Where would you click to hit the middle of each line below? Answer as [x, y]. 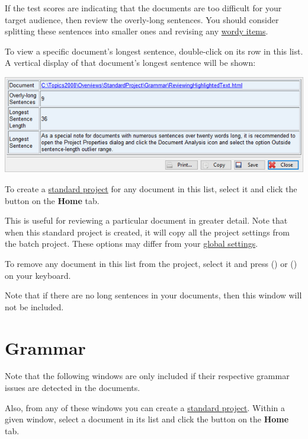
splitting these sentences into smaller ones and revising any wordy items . [137, 31]
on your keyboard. [38, 275]
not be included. [34, 306]
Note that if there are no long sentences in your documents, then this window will [153, 295]
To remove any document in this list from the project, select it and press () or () [151, 263]
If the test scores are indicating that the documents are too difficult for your [143, 8]
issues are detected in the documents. [73, 388]
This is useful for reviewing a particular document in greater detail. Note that [146, 220]
